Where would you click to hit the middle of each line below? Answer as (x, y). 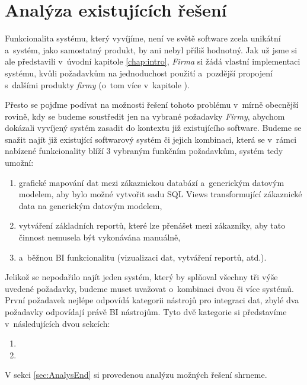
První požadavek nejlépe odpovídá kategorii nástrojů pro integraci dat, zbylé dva (152, 300)
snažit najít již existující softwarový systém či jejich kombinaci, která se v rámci (151, 139)
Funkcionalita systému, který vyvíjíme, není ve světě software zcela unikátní (143, 38)
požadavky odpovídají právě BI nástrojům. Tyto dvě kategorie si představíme (146, 312)
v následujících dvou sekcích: (57, 323)
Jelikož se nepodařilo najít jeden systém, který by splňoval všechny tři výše (141, 277)
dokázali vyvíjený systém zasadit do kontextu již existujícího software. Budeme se (153, 128)
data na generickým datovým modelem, (90, 205)
